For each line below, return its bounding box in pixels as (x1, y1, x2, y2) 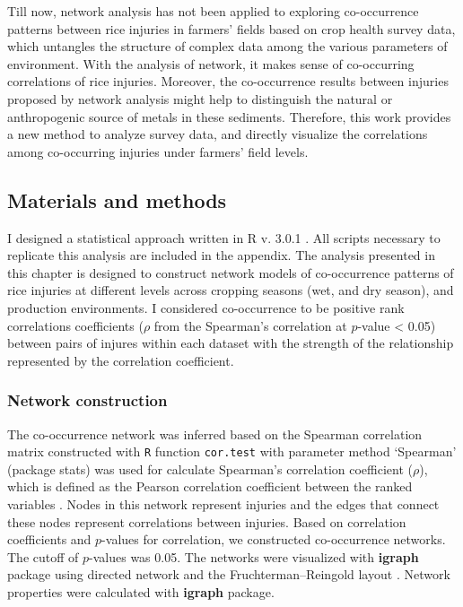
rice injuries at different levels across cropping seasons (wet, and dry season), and (7, 281, 454, 299)
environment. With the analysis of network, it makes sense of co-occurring (7, 54, 415, 73)
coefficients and (7, 530, 92, 549)
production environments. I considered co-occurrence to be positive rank (7, 298, 405, 317)
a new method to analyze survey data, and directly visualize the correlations (7, 125, 428, 143)
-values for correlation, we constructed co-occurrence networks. (101, 530, 446, 549)
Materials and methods (7, 186, 227, 213)
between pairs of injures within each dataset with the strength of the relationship (7, 334, 454, 352)
